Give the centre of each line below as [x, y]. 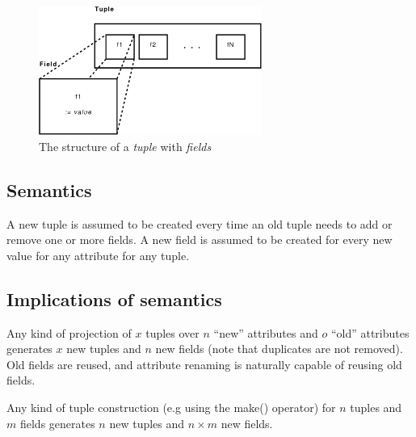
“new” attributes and [266, 332]
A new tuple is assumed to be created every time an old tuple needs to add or [200, 223]
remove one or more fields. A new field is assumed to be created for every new [200, 240]
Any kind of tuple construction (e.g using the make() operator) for [171, 408]
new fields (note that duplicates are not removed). [279, 349]
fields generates [57, 423]
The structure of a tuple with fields [125, 146]
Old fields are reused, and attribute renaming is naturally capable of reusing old [204, 364]
